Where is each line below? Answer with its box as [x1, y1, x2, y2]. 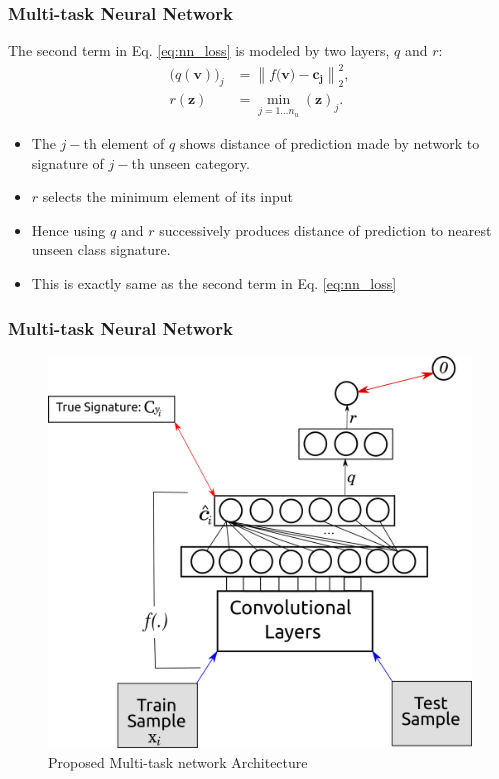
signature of [31, 152, 104, 173]
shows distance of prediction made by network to [179, 133, 480, 154]
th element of [83, 133, 165, 154]
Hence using [31, 219, 106, 240]
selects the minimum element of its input [42, 186, 294, 207]
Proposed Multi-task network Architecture [48, 751, 308, 772]
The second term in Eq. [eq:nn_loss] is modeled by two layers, [8, 40, 390, 61]
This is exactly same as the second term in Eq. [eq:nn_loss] [31, 273, 397, 294]
